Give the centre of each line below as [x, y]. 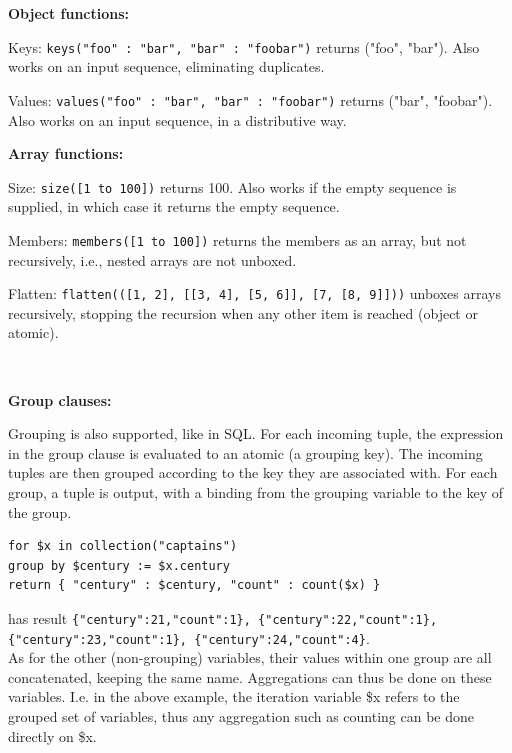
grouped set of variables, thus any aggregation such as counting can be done [241, 716]
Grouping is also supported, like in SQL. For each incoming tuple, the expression [256, 433]
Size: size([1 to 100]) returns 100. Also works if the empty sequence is [232, 186]
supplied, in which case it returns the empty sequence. [174, 206]
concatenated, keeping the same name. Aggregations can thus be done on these [250, 676]
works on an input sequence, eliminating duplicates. [166, 66]
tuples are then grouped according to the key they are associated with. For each [253, 472]
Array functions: [66, 153]
